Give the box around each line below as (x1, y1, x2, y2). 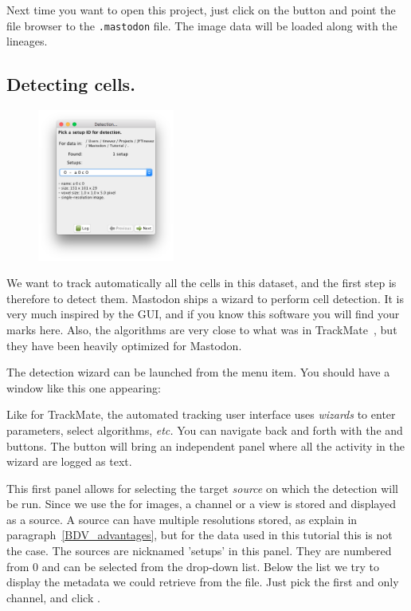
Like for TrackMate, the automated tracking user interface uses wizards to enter (6, 406, 396, 423)
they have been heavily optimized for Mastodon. (6, 337, 242, 353)
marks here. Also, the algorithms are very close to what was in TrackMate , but (6, 321, 397, 337)
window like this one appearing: (6, 379, 161, 396)
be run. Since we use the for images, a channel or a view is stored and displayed (6, 495, 396, 512)
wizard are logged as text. (6, 453, 132, 470)
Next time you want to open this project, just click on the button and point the (6, 2, 396, 18)
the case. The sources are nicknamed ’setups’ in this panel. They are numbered (6, 542, 392, 559)
